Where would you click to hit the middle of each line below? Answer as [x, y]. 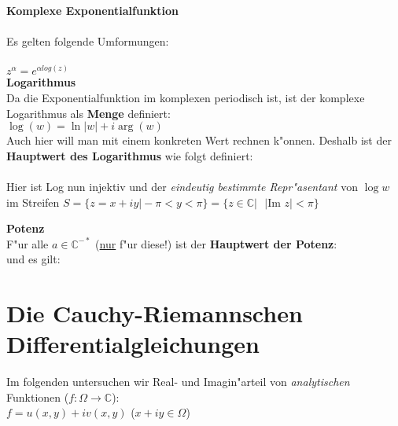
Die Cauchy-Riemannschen [155, 313]
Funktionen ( [38, 397]
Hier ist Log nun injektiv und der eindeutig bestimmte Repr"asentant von [182, 186]
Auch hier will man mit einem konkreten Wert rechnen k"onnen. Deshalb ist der [199, 140]
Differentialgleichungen [133, 344]
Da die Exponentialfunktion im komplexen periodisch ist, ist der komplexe [186, 97]
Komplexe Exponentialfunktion [93, 10]
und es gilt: [33, 259]
